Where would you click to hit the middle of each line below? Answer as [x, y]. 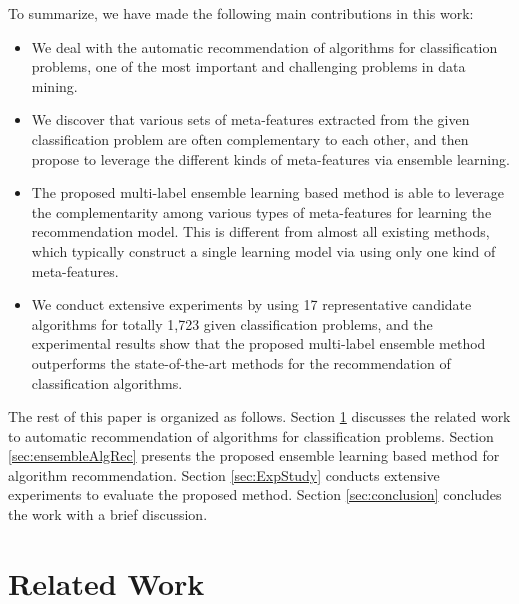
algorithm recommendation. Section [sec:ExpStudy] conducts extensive [224, 474]
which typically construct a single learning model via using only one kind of [263, 250]
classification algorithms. [107, 382]
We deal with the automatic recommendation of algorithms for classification [264, 46]
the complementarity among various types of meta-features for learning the [261, 211]
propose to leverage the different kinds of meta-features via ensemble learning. [270, 158]
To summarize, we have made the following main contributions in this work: [241, 13]
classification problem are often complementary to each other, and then [250, 138]
